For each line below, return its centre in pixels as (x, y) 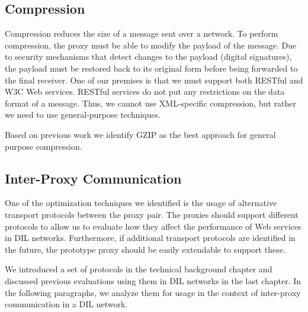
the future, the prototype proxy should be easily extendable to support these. (145, 249)
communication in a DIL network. (66, 304)
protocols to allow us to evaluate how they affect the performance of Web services (153, 226)
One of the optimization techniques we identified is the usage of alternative (141, 203)
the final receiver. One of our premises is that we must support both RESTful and (154, 80)
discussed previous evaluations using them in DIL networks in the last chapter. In (153, 280)
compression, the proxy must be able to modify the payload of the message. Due (151, 45)
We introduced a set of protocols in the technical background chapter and (139, 269)
